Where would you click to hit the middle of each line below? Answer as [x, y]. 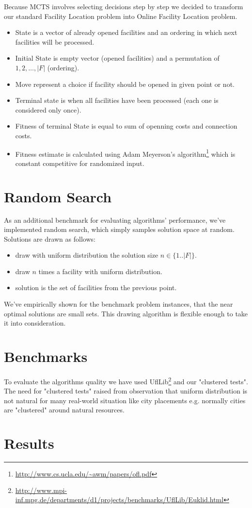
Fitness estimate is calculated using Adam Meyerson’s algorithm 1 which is [125, 153]
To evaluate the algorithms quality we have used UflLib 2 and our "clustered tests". [126, 380]
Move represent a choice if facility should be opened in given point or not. [125, 84]
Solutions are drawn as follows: [50, 238]
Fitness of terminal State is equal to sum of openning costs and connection [126, 126]
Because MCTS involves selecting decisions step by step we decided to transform [124, 6]
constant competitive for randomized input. [80, 163]
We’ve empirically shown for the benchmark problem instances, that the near [118, 304]
